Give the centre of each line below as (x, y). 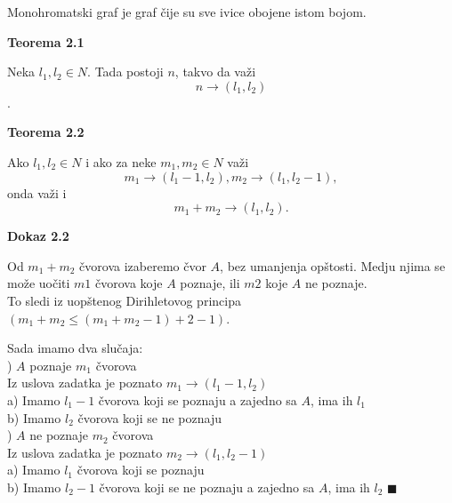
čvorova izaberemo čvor (143, 265)
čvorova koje (129, 283)
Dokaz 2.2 (38, 236)
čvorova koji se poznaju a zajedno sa (198, 399)
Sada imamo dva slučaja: (75, 348)
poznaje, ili (210, 283)
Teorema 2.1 (46, 41)
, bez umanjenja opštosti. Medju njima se (333, 265)
